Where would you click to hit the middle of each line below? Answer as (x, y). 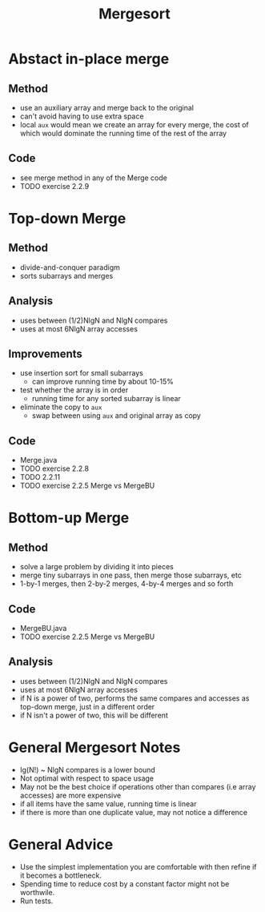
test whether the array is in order (74, 390)
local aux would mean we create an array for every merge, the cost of (135, 125)
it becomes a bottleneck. (61, 875)
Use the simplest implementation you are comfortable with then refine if (138, 866)
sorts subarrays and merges (66, 275)
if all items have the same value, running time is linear (108, 804)
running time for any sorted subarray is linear (106, 399)
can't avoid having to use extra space (82, 116)
